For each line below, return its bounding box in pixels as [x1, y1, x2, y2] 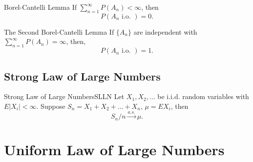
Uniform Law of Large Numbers [4, 139, 225, 159]
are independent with [133, 26, 197, 37]
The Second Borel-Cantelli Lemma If [4, 26, 114, 37]
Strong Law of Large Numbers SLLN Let [4, 91, 125, 101]
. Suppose [36, 101, 65, 111]
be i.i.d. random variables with [157, 91, 249, 101]
